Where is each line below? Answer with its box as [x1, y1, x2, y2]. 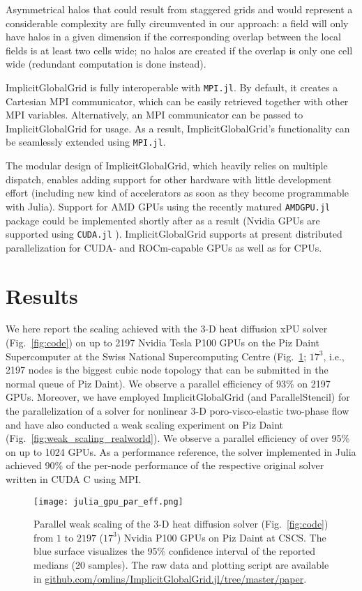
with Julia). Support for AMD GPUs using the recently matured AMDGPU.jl [6, 199, 331, 213]
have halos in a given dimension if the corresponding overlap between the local [6, 29, 342, 44]
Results [6, 281, 78, 309]
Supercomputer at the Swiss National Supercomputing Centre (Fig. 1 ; [6, 348, 307, 363]
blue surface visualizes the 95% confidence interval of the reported [33, 544, 316, 558]
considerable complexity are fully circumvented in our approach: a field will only [6, 15, 349, 30]
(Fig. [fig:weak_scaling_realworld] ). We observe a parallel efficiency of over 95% [6, 431, 350, 445]
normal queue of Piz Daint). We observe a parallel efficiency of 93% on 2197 [6, 376, 331, 390]
